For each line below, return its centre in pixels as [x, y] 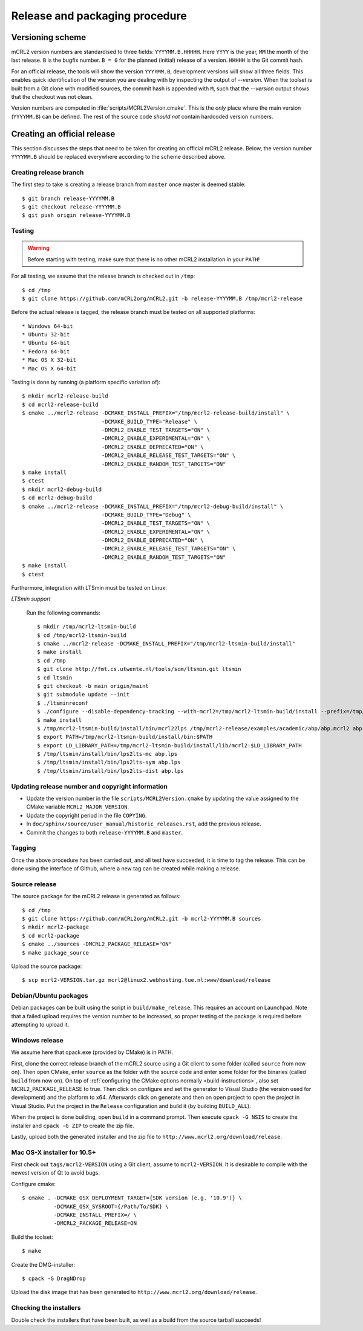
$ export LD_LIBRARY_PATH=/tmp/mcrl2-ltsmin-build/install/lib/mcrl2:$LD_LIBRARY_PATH [169, 745]
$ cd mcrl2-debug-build [57, 498]
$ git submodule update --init [83, 695]
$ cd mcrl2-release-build [60, 404]
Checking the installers [46, 1308]
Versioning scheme [49, 37]
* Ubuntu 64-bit [46, 343]
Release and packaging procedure [99, 16]
